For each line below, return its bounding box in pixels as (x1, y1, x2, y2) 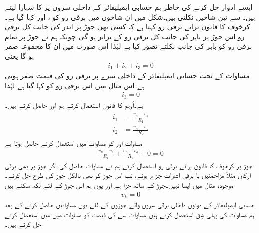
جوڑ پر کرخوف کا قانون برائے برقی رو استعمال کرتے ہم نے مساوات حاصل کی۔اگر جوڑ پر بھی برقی (5, 160, 253, 170)
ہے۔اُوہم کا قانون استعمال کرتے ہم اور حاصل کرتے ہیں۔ (5, 99, 144, 110)
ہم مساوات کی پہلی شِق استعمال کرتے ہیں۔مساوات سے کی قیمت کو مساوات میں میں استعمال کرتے (5, 209, 255, 219)
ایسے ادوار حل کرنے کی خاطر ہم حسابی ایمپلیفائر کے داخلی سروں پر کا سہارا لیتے (5, 2, 253, 12)
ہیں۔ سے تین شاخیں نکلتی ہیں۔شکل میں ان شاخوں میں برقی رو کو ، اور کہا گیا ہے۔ (5, 11, 255, 22)
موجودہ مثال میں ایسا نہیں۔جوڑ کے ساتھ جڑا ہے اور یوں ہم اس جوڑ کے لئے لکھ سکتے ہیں (5, 180, 234, 190)
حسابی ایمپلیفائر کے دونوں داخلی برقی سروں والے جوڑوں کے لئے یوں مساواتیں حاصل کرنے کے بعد (5, 199, 255, 210)
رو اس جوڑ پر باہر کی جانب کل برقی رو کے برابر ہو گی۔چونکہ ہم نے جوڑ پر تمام (5, 31, 245, 41)
